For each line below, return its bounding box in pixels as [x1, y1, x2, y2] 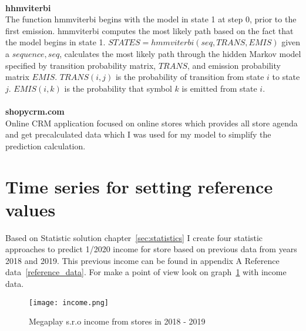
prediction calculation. [5, 139, 86, 152]
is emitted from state [181, 82, 257, 94]
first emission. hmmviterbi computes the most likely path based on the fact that [5, 24, 294, 36]
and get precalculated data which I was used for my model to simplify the [5, 128, 271, 141]
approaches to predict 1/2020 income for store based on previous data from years [5, 243, 297, 255]
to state [272, 71, 300, 83]
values [5, 197, 56, 221]
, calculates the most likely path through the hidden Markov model [59, 47, 301, 59]
